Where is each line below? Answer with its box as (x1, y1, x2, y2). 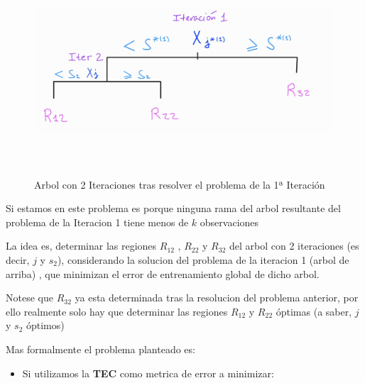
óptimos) (26, 318, 65, 333)
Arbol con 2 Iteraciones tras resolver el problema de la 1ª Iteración (34, 177, 325, 191)
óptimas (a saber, (276, 304, 352, 318)
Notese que (6, 290, 53, 305)
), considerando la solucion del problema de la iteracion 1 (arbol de (57, 252, 349, 267)
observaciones (200, 214, 259, 229)
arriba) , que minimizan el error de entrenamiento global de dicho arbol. (6, 266, 320, 281)
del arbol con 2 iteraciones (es (229, 238, 359, 253)
